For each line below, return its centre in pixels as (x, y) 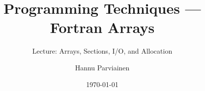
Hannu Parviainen (102, 67)
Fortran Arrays (102, 27)
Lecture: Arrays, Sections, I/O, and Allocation (102, 51)
